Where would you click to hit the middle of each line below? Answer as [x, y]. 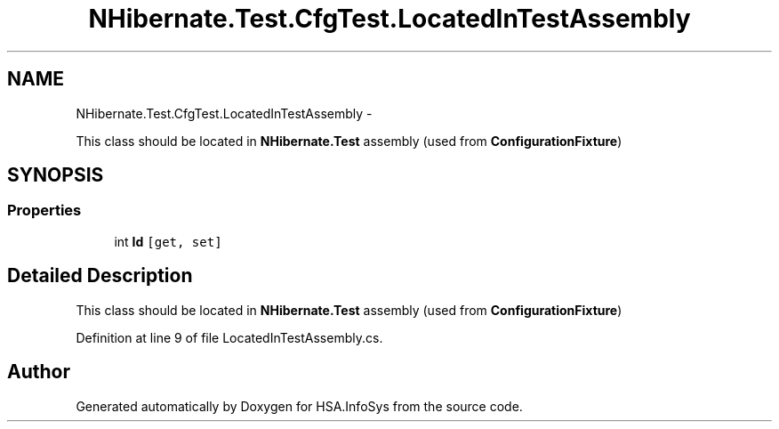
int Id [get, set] [168, 241]
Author [39, 372]
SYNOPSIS [56, 175]
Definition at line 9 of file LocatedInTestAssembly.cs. [229, 337]
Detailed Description [100, 276]
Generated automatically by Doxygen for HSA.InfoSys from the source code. [299, 406]
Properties [44, 210]
